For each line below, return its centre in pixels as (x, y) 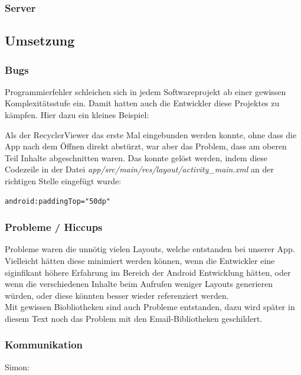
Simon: (17, 366)
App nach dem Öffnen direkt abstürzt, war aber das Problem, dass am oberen (146, 146)
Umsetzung (40, 40)
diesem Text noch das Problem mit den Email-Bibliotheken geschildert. (134, 318)
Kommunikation (44, 345)
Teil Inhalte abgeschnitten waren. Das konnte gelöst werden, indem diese (136, 157)
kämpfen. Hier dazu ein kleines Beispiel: (77, 115)
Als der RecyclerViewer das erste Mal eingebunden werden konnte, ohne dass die (151, 134)
